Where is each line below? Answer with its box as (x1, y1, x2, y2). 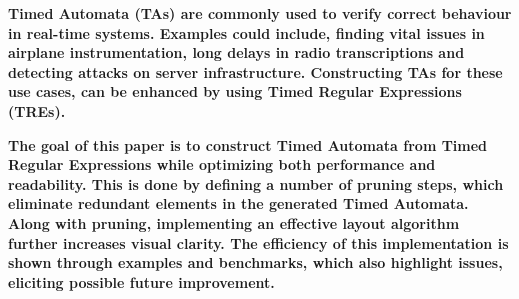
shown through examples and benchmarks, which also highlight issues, (8, 252, 503, 273)
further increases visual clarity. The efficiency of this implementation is (8, 232, 509, 253)
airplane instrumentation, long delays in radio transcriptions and (8, 42, 465, 63)
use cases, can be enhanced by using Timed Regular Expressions (8, 81, 462, 102)
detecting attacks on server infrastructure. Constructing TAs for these (8, 61, 503, 82)
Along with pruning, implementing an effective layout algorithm (8, 212, 460, 233)
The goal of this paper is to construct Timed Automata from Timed (8, 134, 488, 155)
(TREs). (8, 100, 66, 121)
